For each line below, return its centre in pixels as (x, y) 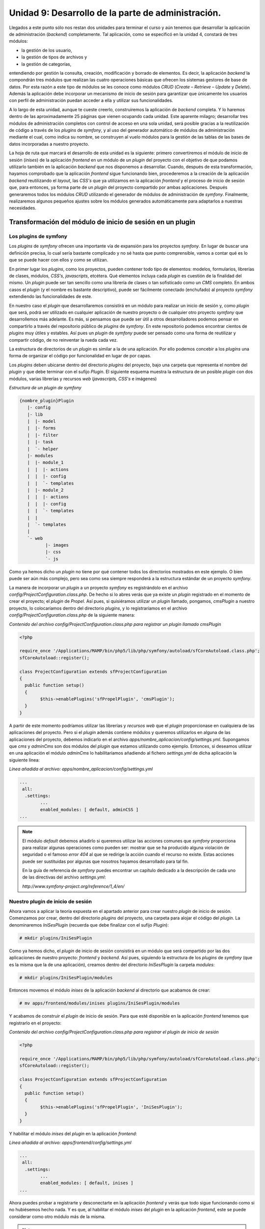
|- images (57, 545)
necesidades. (23, 208)
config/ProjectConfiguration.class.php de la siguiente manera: (72, 615)
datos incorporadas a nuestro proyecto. (49, 144)
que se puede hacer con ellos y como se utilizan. (59, 260)
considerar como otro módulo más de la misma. (57, 1216)
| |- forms (41, 428)
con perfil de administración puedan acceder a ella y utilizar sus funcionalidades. (91, 100)
